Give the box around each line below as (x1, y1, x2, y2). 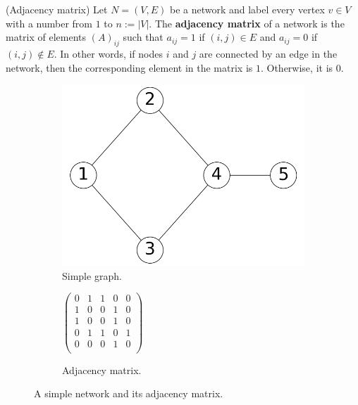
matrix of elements (6, 30, 87, 44)
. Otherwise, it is (260, 60, 333, 75)
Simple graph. (62, 268, 122, 283)
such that (123, 30, 163, 44)
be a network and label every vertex (169, 2, 325, 16)
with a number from (6, 15, 92, 30)
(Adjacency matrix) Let (6, 2, 108, 16)
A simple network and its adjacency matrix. (34, 386, 223, 401)
